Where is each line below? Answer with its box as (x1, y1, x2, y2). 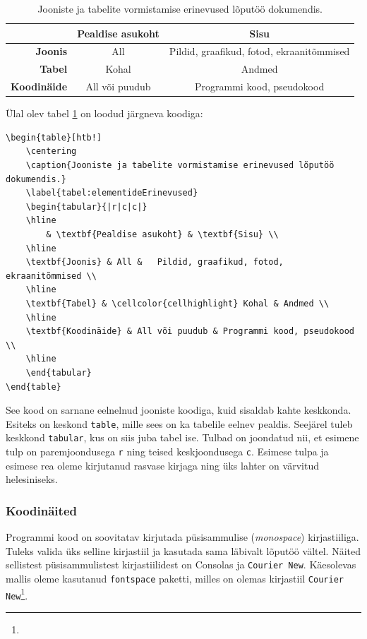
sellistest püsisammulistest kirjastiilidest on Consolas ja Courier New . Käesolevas (6, 557, 356, 572)
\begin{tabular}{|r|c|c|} (25, 201, 148, 212)
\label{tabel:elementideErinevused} (25, 188, 198, 198)
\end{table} (6, 381, 61, 392)
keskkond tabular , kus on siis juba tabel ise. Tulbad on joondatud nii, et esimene (6, 430, 359, 445)
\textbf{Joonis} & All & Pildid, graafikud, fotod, (25, 257, 284, 268)
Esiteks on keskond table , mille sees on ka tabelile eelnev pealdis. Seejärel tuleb (6, 416, 353, 431)
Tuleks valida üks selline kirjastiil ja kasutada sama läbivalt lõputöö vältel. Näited (6, 543, 361, 558)
